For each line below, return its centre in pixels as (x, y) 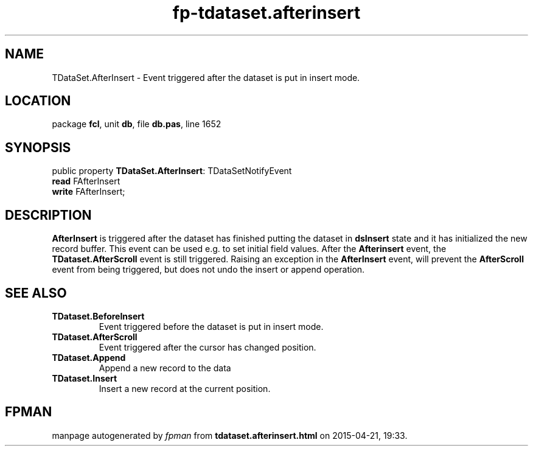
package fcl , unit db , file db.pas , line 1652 (137, 124)
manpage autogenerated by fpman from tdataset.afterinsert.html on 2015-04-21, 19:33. (230, 435)
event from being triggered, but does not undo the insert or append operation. (208, 270)
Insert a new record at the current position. (185, 388)
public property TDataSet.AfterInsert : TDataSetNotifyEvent (172, 171)
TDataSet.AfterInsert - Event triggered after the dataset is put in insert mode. (206, 77)
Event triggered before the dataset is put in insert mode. (211, 326)
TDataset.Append (89, 357)
